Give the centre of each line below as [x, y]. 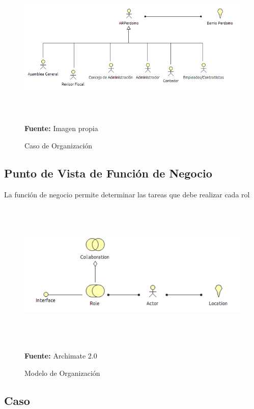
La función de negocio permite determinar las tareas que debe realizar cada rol [127, 194]
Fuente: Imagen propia [61, 128]
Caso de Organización [59, 145]
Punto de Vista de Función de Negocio [108, 173]
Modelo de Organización [62, 373]
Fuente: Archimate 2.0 [61, 356]
